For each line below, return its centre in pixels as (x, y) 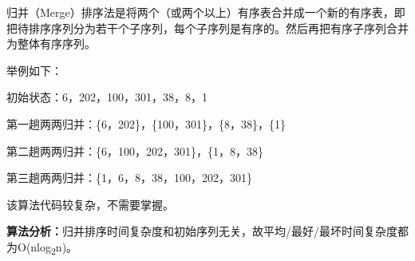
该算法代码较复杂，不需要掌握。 (90, 204)
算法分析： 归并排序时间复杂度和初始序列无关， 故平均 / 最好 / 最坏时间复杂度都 (207, 231)
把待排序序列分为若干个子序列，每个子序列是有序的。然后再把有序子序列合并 (207, 28)
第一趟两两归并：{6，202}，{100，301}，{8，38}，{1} (146, 123)
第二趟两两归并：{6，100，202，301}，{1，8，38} (135, 150)
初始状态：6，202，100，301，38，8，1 (107, 97)
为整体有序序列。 (51, 43)
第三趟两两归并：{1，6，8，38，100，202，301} (129, 178)
